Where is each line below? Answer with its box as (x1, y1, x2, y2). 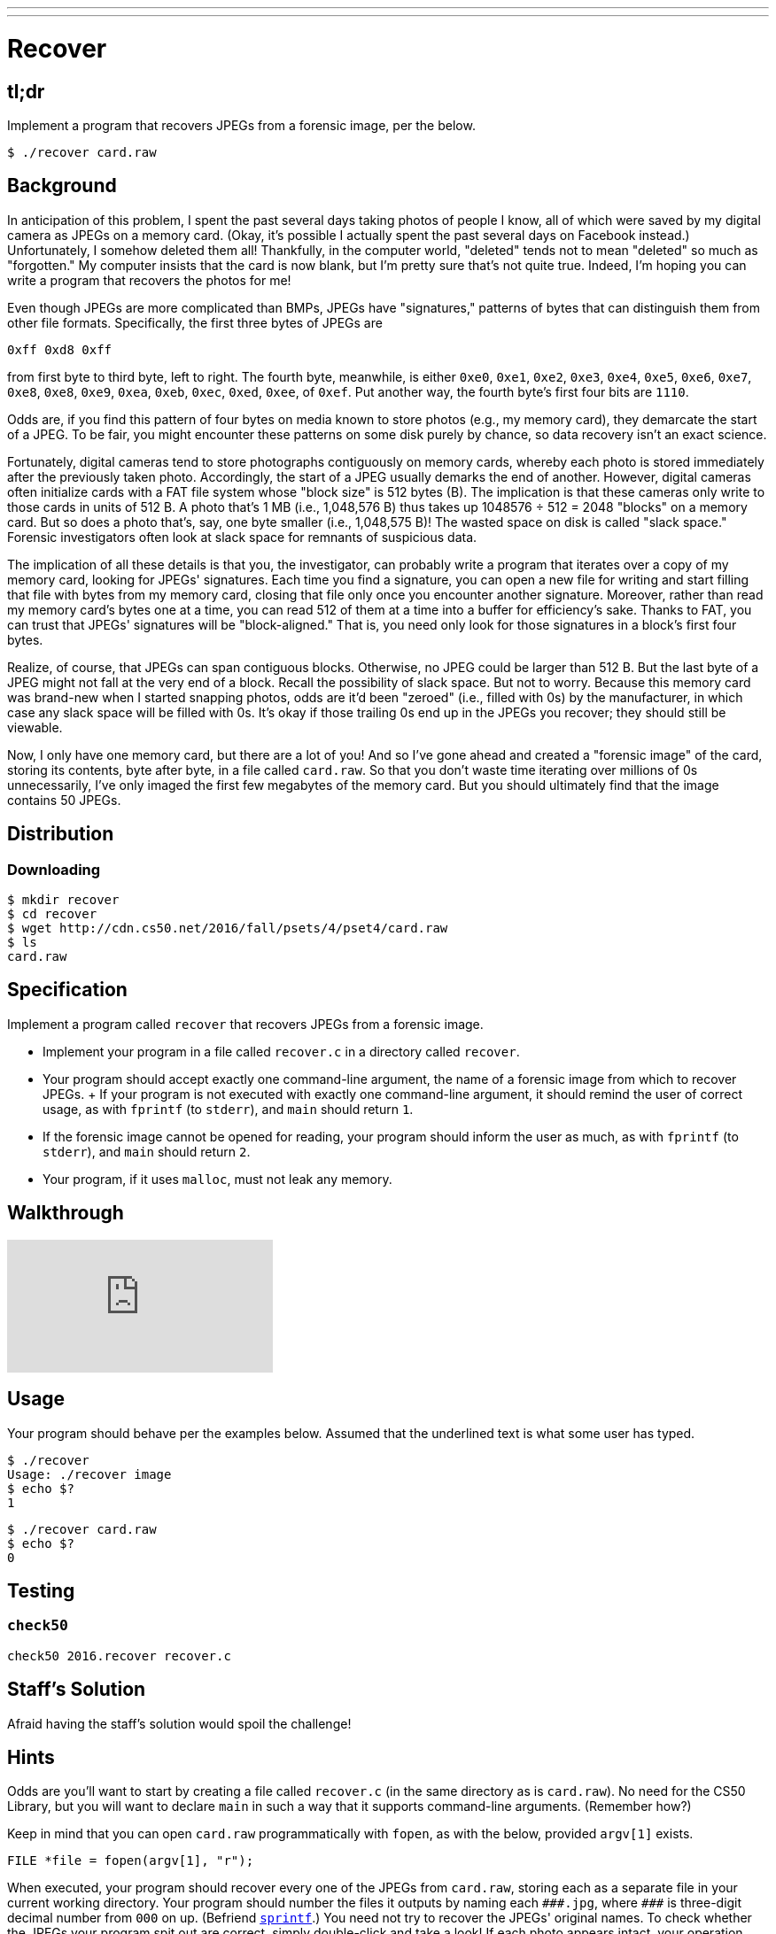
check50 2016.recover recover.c (7, 1648, 231, 1663)
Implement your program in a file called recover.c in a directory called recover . (43, 1043, 520, 1059)
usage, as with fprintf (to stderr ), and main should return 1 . (43, 1101, 414, 1117)
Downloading (7, 860, 101, 878)
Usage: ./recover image (7, 1466, 172, 1481)
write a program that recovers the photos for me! (7, 272, 291, 288)
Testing (7, 1579, 75, 1602)
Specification (7, 979, 128, 1002)
